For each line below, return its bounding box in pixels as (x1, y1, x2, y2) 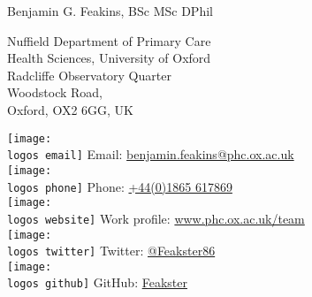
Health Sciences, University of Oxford (7, 49, 211, 67)
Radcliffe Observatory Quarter (7, 65, 171, 84)
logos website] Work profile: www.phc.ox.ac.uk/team (7, 209, 305, 227)
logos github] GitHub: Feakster (7, 273, 187, 292)
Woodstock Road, (7, 83, 103, 102)
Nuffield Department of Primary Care (7, 31, 211, 49)
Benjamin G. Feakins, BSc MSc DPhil (7, 2, 213, 19)
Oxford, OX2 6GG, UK (7, 100, 133, 118)
